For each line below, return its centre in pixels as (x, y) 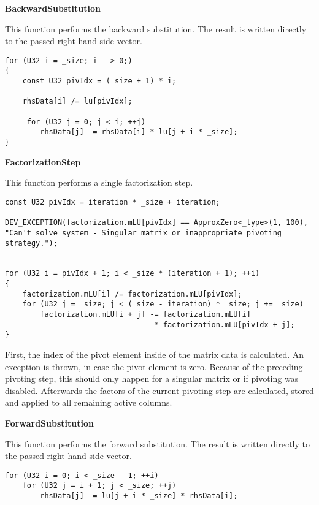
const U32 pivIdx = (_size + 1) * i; (99, 81)
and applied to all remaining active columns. (89, 402)
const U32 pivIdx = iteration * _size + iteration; (113, 202)
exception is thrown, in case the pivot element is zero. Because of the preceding (154, 366)
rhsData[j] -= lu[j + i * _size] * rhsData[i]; (139, 496)
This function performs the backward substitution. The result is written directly (156, 28)
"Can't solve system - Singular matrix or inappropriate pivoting (144, 233)
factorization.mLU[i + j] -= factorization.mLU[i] (145, 315)
